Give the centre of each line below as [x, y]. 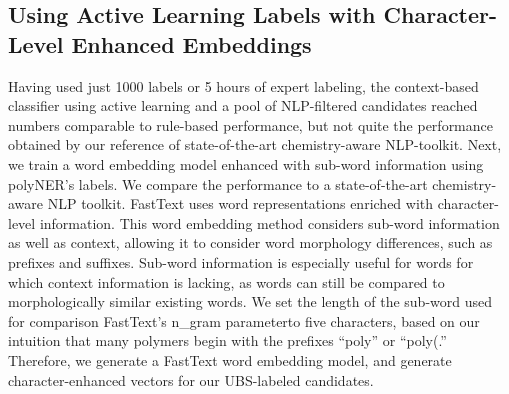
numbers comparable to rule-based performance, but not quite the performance [251, 124]
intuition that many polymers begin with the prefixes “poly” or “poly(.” [227, 340]
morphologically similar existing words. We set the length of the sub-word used [250, 301]
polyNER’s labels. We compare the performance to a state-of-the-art [218, 183]
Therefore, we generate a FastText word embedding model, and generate [230, 359]
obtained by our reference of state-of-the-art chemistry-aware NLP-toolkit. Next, [255, 144]
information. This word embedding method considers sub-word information [269, 222]
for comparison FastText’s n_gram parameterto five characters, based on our [244, 320]
